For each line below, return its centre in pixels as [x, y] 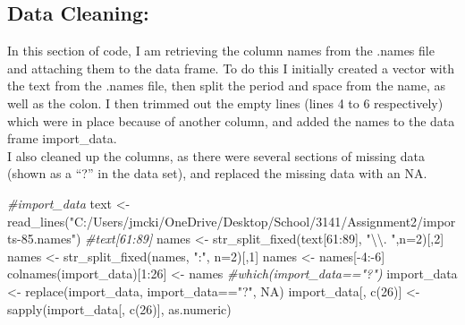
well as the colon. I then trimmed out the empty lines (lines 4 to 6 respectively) [225, 103]
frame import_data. [62, 138]
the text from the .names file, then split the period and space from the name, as [227, 86]
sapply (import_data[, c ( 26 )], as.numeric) [119, 308]
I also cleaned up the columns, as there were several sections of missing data [216, 155]
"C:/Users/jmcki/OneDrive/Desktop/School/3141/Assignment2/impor [262, 221]
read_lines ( [38, 221]
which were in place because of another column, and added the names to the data [231, 120]
